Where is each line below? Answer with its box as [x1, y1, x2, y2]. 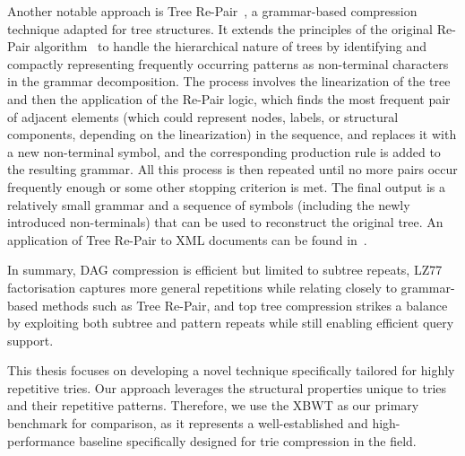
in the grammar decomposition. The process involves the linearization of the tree [7, 72, 451, 91]
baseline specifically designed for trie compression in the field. [79, 431, 417, 450]
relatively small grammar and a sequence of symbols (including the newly [7, 195, 410, 214]
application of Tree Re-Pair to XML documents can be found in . [7, 230, 367, 249]
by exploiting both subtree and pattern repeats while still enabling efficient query [7, 313, 454, 332]
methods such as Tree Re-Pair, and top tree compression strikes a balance [41, 295, 448, 314]
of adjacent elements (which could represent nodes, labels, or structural [7, 107, 399, 126]
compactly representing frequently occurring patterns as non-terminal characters [7, 54, 449, 73]
